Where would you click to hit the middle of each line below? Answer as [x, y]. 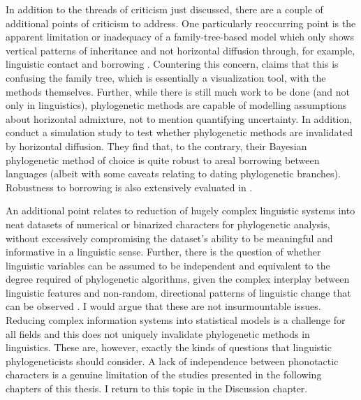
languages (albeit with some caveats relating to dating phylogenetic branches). [173, 173]
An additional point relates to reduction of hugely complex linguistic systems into [180, 210]
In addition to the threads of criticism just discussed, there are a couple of [164, 9]
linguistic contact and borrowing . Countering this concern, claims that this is [172, 64]
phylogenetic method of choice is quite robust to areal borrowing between [163, 160]
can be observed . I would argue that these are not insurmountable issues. [163, 306]
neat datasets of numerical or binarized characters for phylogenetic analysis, [168, 224]
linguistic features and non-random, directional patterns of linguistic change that [178, 292]
